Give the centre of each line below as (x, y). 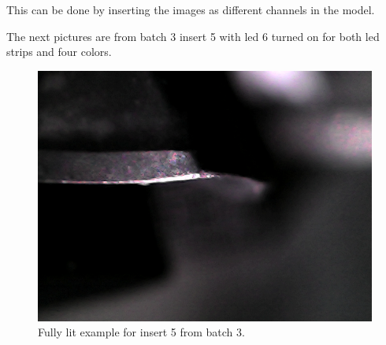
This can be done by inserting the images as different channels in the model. (191, 9)
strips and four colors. (59, 52)
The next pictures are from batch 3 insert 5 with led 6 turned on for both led (193, 36)
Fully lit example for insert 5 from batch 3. (141, 332)
